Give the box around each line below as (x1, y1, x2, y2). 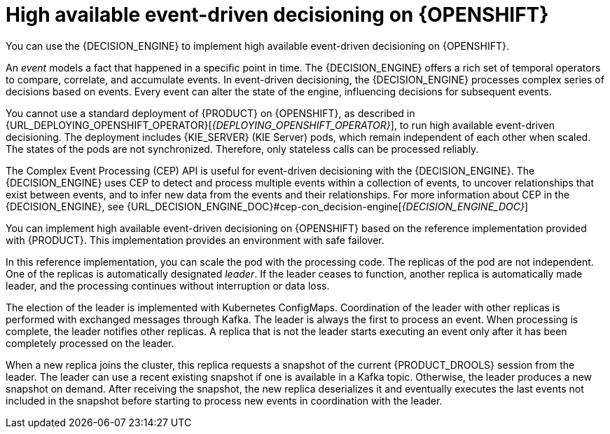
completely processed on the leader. (6, 337, 174, 349)
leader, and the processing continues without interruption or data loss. (6, 279, 330, 292)
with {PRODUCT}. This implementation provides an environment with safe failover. (6, 233, 384, 246)
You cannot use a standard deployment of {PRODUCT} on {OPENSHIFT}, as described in (6, 107, 415, 119)
